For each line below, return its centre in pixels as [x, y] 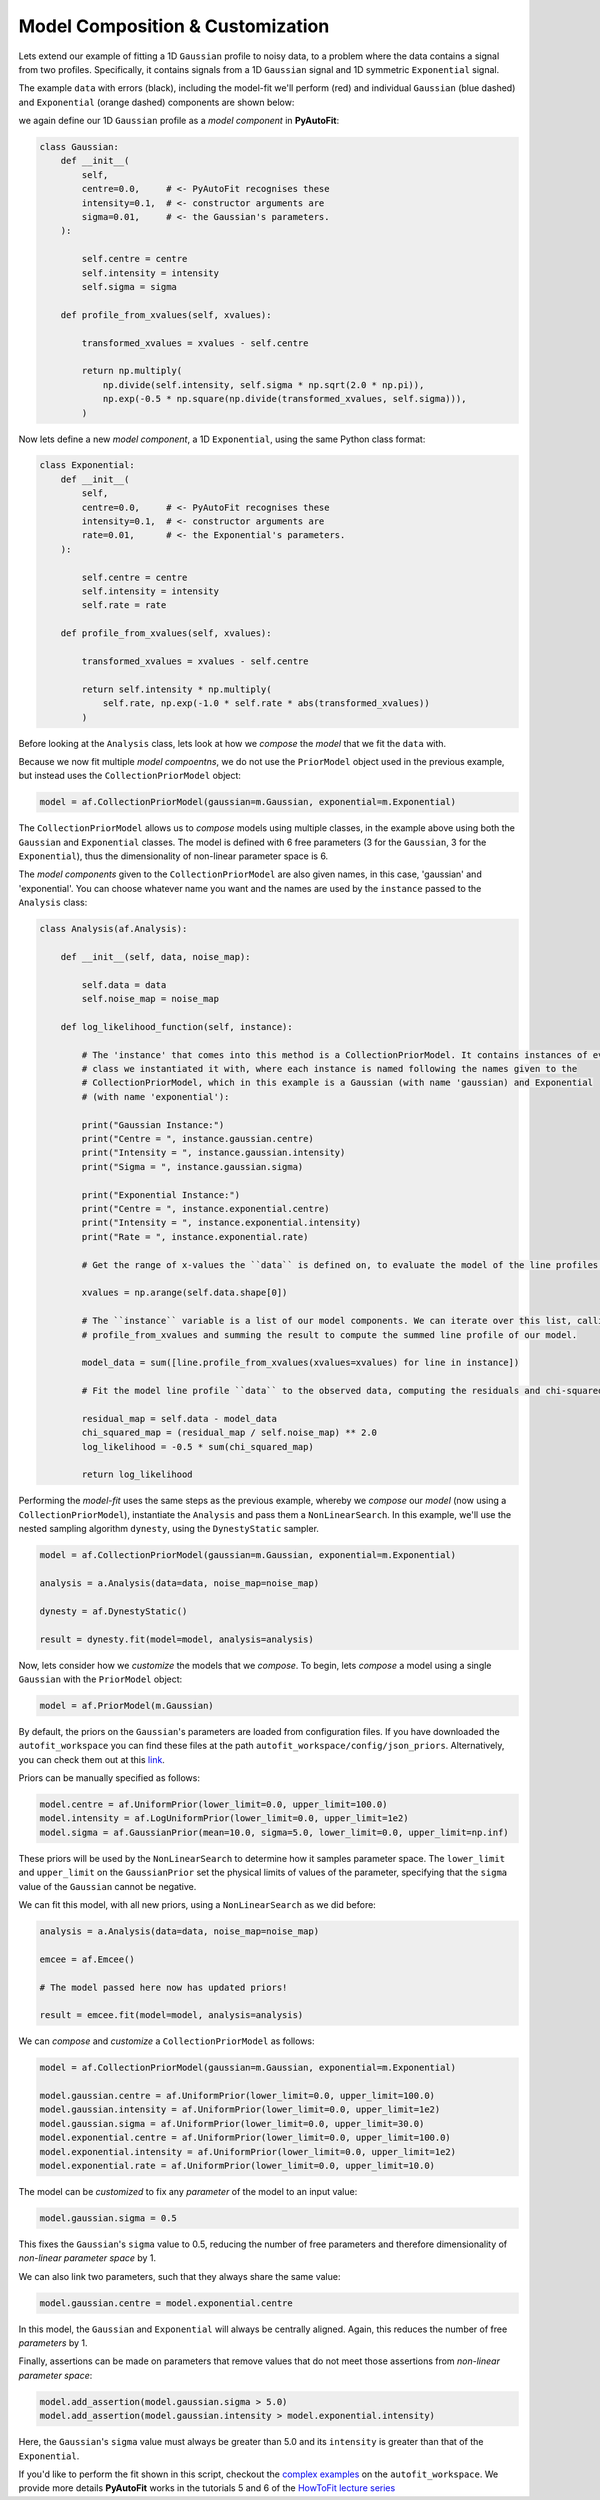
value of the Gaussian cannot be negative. [107, 1886]
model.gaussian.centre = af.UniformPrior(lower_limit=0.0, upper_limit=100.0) [237, 2096]
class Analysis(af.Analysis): [113, 929]
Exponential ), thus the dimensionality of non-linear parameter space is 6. [173, 856]
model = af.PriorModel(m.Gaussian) [126, 1705]
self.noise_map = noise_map [150, 999]
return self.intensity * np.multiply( [176, 689]
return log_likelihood [137, 1474]
